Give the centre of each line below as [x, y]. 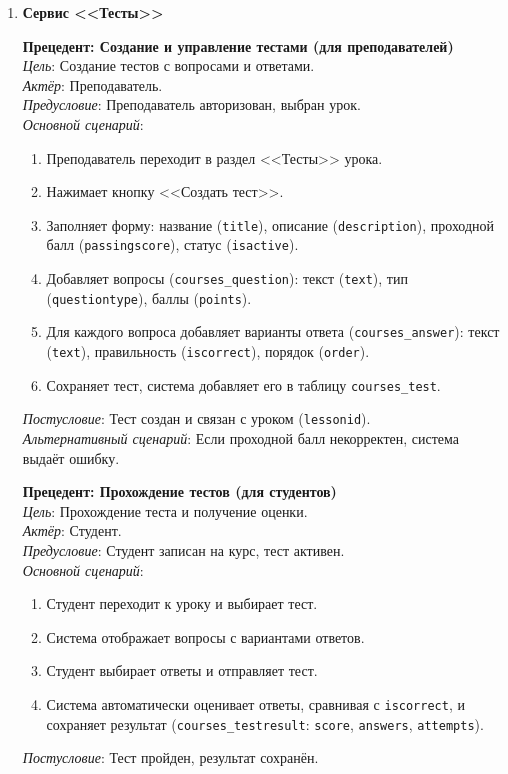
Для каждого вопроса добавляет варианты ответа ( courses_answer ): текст [273, 331]
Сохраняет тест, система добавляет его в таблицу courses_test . [243, 384]
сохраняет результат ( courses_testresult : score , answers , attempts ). [265, 723]
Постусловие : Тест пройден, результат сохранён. [170, 757]
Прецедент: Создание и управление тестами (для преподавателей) [238, 45]
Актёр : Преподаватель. [92, 84]
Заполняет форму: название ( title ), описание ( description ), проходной [270, 224]
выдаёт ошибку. [71, 457]
